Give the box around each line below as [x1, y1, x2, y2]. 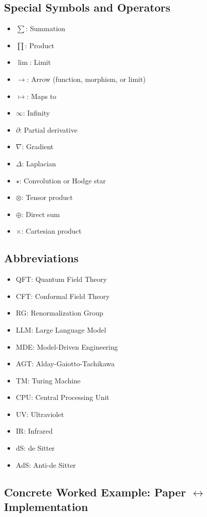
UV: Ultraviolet [16, 408, 64, 419]
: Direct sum [21, 209, 60, 219]
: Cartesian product [21, 226, 82, 236]
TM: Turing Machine [16, 375, 81, 385]
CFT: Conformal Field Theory [16, 290, 110, 301]
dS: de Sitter [16, 443, 55, 453]
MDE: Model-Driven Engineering [16, 341, 118, 352]
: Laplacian [22, 158, 56, 168]
